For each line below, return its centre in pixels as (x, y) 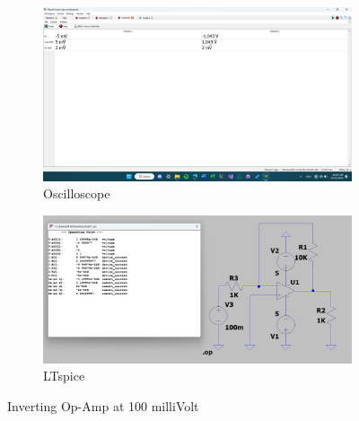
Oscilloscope (77, 193)
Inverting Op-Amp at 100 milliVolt (103, 405)
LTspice (64, 376)
